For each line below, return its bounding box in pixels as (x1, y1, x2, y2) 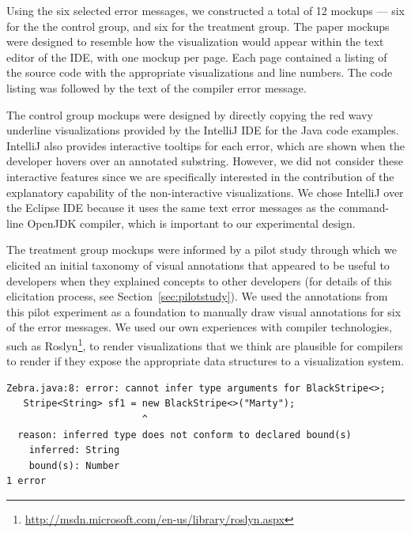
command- (338, 199, 390, 216)
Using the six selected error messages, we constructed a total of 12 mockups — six (6, 2, 405, 18)
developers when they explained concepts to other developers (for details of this (6, 272, 392, 289)
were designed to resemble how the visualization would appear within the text (6, 33, 384, 50)
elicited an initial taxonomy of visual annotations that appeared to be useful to (6, 256, 390, 273)
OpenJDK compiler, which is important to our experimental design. (27, 214, 356, 231)
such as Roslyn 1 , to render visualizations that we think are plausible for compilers (6, 335, 403, 353)
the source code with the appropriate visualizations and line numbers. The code (6, 64, 393, 81)
